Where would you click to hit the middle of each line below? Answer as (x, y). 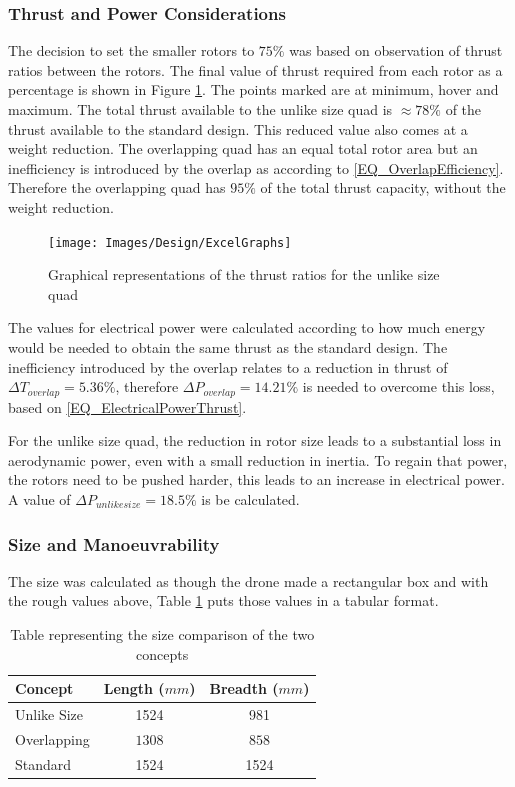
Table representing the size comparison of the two (162, 634)
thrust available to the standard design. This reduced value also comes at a (238, 128)
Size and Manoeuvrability (114, 543)
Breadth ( (244, 688)
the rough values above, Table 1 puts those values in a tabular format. (223, 600)
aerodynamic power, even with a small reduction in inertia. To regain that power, (258, 459)
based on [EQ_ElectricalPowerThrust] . (127, 406)
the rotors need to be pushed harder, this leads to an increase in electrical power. (256, 479)
